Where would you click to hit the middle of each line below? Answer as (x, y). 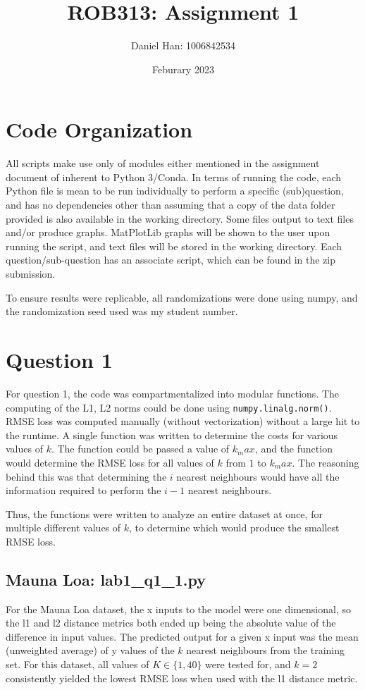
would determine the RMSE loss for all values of (110, 462)
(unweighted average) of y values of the (90, 650)
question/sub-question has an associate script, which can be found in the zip (171, 260)
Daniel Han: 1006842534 (183, 45)
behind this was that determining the (86, 476)
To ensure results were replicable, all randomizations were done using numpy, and (182, 297)
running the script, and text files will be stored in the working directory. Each (174, 246)
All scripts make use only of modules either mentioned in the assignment (163, 163)
